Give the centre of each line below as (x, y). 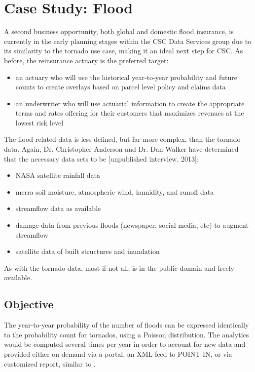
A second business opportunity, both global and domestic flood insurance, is (119, 31)
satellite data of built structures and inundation (88, 251)
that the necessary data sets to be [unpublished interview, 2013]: (101, 158)
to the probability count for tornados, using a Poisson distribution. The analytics (127, 334)
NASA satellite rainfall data (58, 175)
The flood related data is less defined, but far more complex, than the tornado (122, 139)
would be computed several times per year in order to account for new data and (125, 344)
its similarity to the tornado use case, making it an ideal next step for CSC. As (124, 51)
